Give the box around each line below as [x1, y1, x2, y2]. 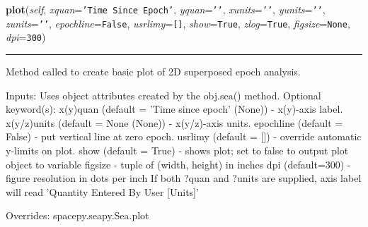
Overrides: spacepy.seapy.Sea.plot [6, 208, 149, 223]
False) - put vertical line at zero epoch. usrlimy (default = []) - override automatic [6, 129, 362, 144]
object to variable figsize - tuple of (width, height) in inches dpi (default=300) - [6, 157, 351, 171]
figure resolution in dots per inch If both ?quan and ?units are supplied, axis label [6, 171, 362, 185]
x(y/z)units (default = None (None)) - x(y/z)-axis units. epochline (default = [6, 115, 343, 130]
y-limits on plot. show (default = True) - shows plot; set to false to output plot [6, 142, 349, 157]
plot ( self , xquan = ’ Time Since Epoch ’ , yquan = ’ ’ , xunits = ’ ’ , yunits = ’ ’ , [6, 2, 326, 16]
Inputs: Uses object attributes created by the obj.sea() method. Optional [6, 87, 321, 102]
